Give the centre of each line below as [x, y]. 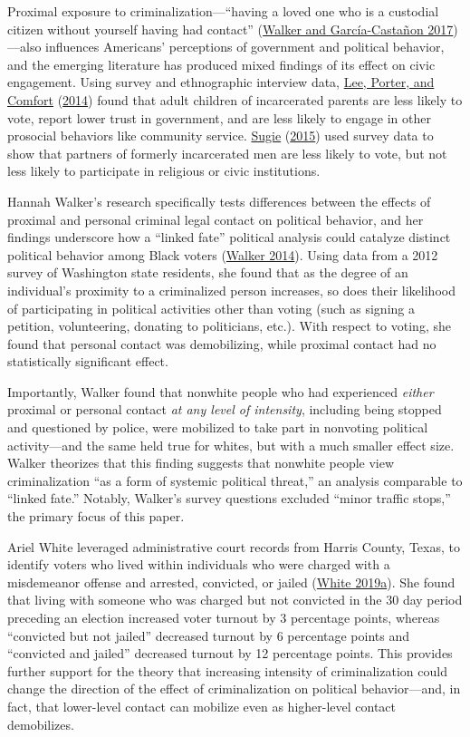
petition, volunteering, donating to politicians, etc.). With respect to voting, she [229, 326]
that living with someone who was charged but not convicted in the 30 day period [235, 600]
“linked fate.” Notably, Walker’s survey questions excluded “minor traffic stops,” [229, 498]
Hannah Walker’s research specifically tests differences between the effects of [219, 201]
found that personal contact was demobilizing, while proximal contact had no [222, 343]
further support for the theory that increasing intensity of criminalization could [227, 670]
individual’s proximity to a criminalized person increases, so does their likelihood [231, 290]
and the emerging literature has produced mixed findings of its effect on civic [221, 64]
